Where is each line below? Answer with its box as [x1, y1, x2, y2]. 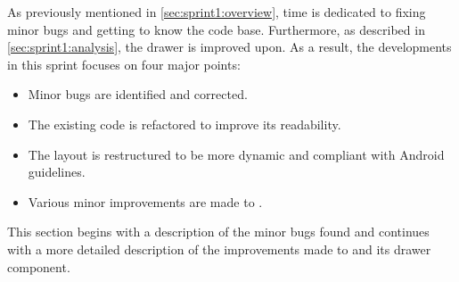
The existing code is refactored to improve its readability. [28, 114, 341, 133]
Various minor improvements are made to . [28, 192, 263, 211]
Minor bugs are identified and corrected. [28, 85, 248, 104]
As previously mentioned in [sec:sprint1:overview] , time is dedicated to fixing [7, 3, 426, 21]
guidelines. [28, 162, 86, 181]
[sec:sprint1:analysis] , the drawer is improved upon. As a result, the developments [7, 37, 452, 56]
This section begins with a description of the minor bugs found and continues [7, 222, 430, 241]
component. [7, 257, 70, 276]
